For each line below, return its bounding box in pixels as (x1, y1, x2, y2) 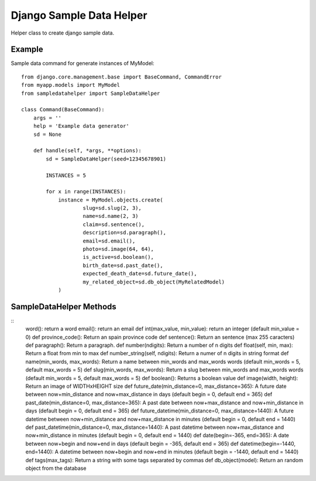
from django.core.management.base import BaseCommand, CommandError (21, 73, 222, 80)
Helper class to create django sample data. (11, 29, 114, 36)
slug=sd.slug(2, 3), (83, 205, 142, 211)
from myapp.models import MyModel (21, 82, 120, 88)
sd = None (33, 131, 61, 138)
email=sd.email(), (83, 237, 136, 244)
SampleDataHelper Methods (11, 302, 116, 312)
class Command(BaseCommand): (21, 106, 105, 113)
